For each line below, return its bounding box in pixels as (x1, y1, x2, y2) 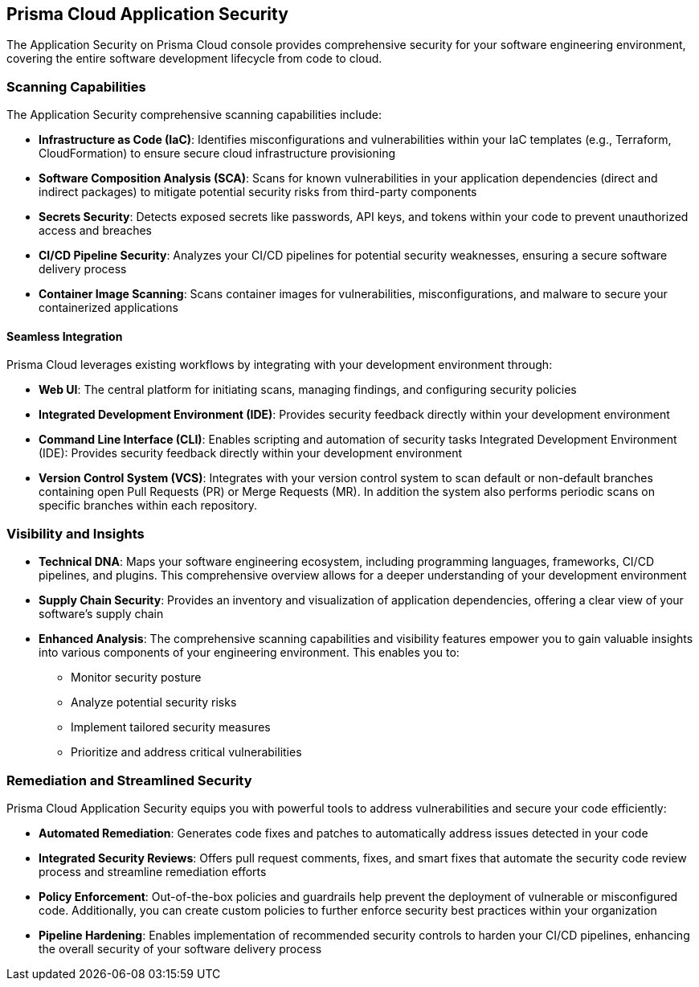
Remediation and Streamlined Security (6, 772, 252, 788)
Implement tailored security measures (71, 720, 271, 735)
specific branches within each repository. (39, 498, 258, 513)
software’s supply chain (39, 607, 164, 621)
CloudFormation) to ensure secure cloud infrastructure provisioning (39, 146, 395, 161)
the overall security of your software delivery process (39, 941, 322, 956)
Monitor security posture (71, 670, 202, 685)
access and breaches (39, 223, 152, 238)
